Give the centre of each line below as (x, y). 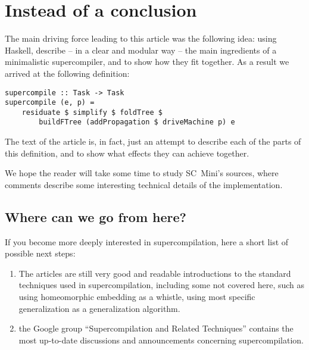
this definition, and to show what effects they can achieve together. (127, 153)
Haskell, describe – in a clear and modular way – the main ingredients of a (141, 50)
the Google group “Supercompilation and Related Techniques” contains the (156, 328)
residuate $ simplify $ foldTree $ (92, 112)
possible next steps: (40, 253)
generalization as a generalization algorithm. (99, 308)
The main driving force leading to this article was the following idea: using (141, 38)
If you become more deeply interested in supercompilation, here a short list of (147, 241)
